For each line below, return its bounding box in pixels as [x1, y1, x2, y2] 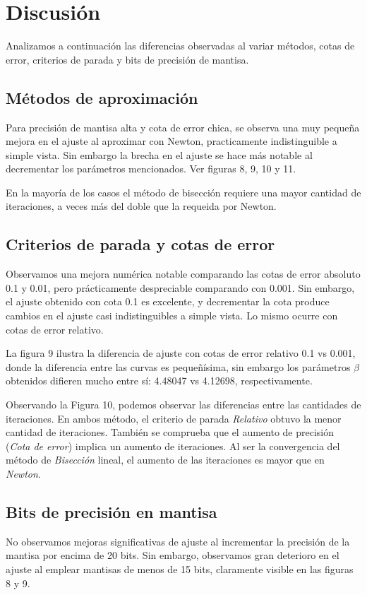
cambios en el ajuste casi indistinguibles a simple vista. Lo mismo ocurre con [6, 308, 338, 323]
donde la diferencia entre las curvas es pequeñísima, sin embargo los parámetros [6, 359, 351, 374]
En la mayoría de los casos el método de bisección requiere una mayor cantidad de [6, 184, 361, 199]
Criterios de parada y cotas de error [6, 233, 275, 255]
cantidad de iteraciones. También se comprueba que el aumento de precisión [6, 425, 335, 440]
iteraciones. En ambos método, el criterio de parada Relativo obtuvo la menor [6, 411, 342, 425]
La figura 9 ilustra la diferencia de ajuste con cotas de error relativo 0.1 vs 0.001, [6, 346, 356, 360]
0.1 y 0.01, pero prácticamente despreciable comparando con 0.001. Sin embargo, [6, 280, 355, 295]
